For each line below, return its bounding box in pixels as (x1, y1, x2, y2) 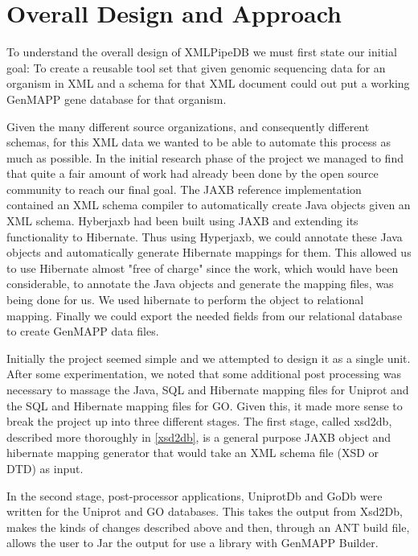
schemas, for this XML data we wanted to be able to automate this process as (6, 134, 391, 150)
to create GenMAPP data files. (6, 323, 159, 340)
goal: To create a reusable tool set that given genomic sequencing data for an (6, 59, 386, 76)
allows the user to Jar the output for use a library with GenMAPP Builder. (6, 534, 379, 551)
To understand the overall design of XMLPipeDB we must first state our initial (6, 43, 397, 60)
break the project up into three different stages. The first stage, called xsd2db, (6, 413, 392, 430)
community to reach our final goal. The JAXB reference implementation (6, 180, 362, 197)
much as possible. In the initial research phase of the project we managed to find (6, 149, 404, 166)
